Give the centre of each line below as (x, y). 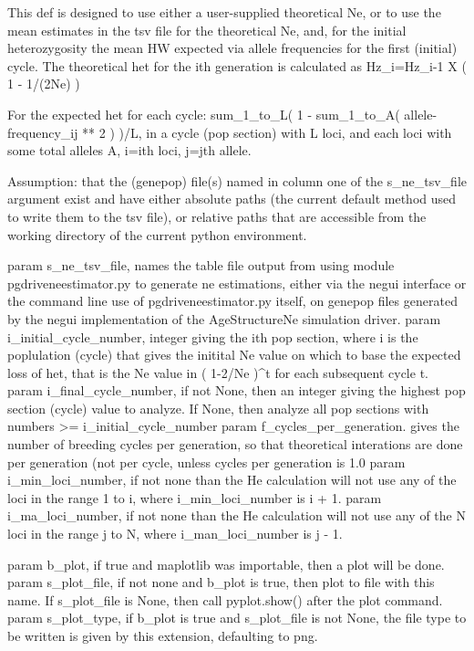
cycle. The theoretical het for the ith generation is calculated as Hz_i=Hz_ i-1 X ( (237, 65)
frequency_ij (43, 132)
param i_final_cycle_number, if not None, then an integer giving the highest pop (237, 390)
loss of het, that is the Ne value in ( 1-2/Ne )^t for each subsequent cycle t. (218, 372)
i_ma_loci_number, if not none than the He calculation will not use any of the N (237, 515)
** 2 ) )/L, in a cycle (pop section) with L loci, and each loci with (267, 132)
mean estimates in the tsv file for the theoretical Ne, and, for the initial (207, 30)
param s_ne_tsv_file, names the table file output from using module (201, 265)
